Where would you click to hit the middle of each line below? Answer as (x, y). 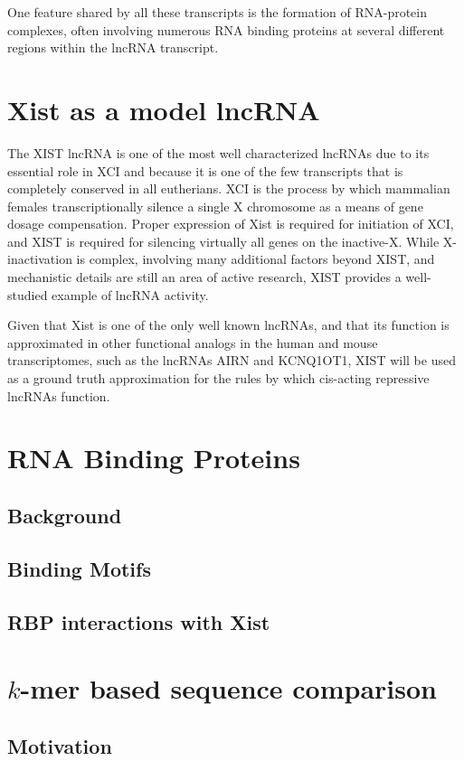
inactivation (40, 259)
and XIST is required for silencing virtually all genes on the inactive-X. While (223, 241)
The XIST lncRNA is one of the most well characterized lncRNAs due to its (218, 152)
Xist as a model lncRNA (164, 109)
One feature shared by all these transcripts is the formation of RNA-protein (217, 12)
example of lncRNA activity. (130, 294)
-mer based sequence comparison (228, 688)
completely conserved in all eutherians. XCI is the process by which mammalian (229, 188)
